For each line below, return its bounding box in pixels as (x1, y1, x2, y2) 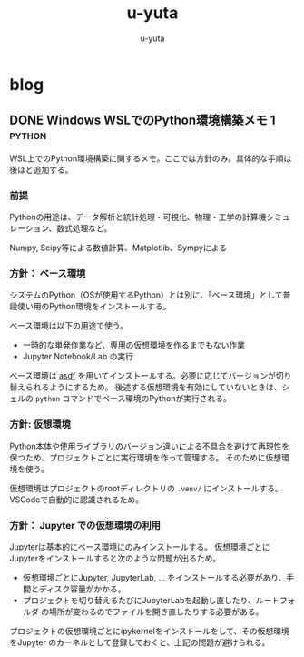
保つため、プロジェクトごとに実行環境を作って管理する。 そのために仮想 (9, 451, 282, 462)
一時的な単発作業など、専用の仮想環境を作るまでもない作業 (22, 339, 246, 350)
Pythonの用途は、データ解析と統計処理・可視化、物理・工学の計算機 (9, 212, 267, 223)
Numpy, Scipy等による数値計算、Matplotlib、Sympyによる (9, 242, 227, 253)
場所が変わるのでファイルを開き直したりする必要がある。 (48, 606, 264, 617)
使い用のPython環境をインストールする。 (16, 301, 172, 312)
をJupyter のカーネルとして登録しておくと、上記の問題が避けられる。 (9, 636, 270, 648)
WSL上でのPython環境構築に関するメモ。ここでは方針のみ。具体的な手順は (9, 153, 292, 164)
